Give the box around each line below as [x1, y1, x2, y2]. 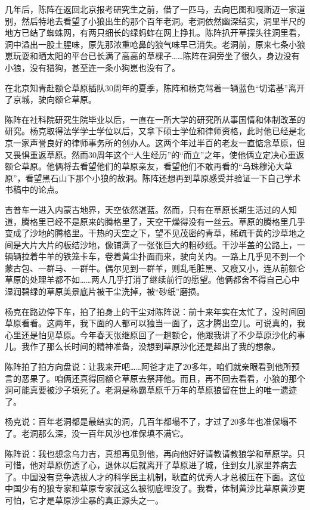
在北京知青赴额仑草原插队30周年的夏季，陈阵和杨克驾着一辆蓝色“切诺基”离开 [5, 81, 305, 94]
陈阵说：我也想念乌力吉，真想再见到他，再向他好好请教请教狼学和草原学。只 [5, 447, 305, 459]
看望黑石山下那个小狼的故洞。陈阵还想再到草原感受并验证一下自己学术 [25, 171, 301, 184]
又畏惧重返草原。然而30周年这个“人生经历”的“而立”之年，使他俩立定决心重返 [5, 148, 305, 160]
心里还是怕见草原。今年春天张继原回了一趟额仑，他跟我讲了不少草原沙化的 [5, 328, 297, 341]
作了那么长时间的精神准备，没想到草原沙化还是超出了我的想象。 [29, 340, 280, 353]
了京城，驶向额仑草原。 [5, 93, 97, 106]
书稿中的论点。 [5, 183, 63, 196]
